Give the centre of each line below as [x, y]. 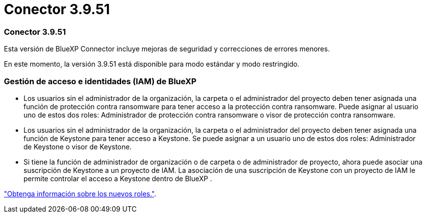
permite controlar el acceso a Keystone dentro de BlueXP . [118, 178]
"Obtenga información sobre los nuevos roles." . [80, 193]
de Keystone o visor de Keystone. [78, 146]
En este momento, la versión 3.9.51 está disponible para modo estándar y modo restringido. [152, 64]
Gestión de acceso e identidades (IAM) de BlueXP [100, 81]
